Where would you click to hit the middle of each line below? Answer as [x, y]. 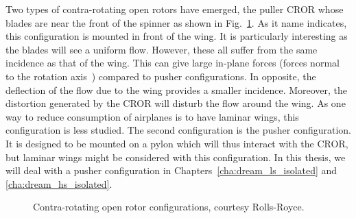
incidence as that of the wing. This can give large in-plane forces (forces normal [173, 63]
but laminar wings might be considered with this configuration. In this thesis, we [176, 157]
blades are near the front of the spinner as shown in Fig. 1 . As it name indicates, [176, 22]
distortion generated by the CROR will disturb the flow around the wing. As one [176, 103]
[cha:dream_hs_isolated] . [59, 183]
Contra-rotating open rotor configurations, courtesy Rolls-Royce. [169, 207]
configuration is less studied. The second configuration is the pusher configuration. [178, 130]
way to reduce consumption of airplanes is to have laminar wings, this [152, 116]
